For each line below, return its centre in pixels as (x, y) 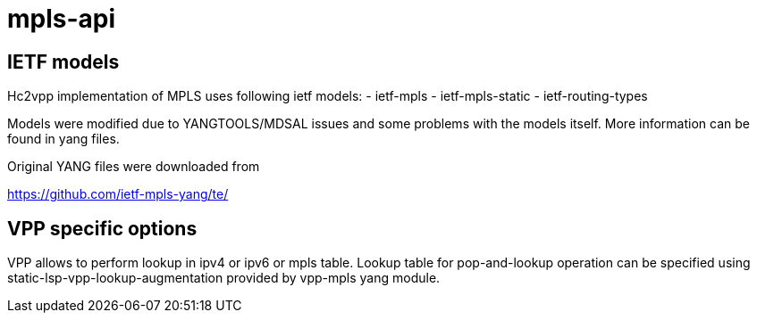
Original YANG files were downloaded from (134, 167)
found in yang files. (63, 139)
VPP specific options (102, 228)
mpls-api (62, 19)
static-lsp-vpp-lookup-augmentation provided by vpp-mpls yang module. (224, 278)
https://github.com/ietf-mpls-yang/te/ (118, 194)
